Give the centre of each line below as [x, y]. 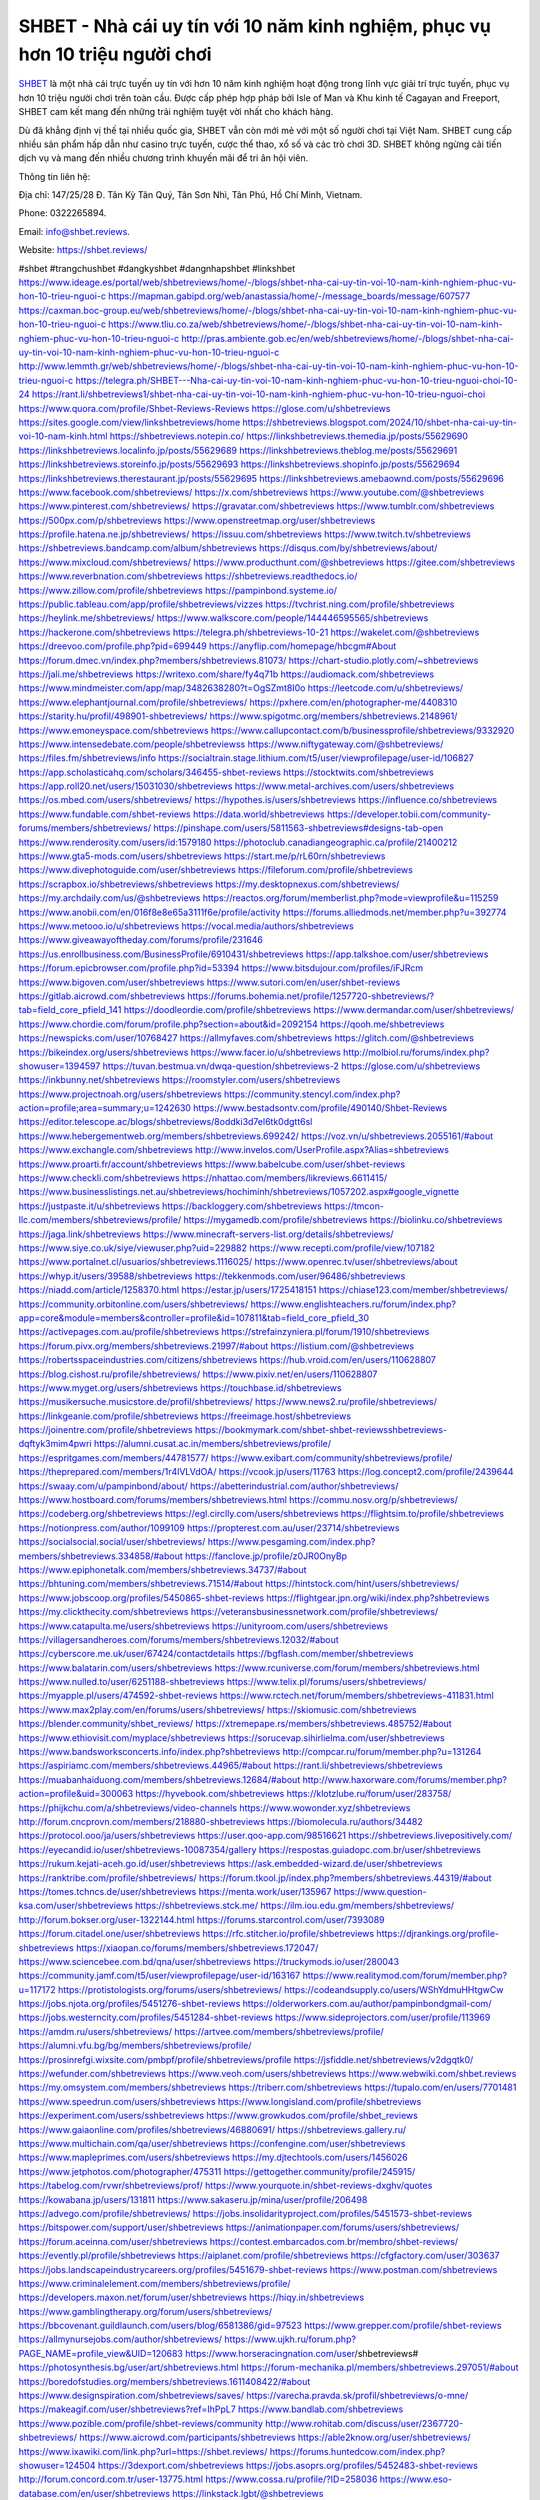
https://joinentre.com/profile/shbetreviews [106, 1430]
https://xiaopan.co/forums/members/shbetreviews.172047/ [197, 1947]
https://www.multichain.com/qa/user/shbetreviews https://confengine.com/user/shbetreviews [212, 2143]
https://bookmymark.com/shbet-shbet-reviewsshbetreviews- [321, 1430]
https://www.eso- [416, 2479]
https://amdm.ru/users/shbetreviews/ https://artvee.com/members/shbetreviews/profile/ [201, 2031]
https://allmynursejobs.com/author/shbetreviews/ [120, 2339]
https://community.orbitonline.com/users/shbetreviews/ [133, 1304]
